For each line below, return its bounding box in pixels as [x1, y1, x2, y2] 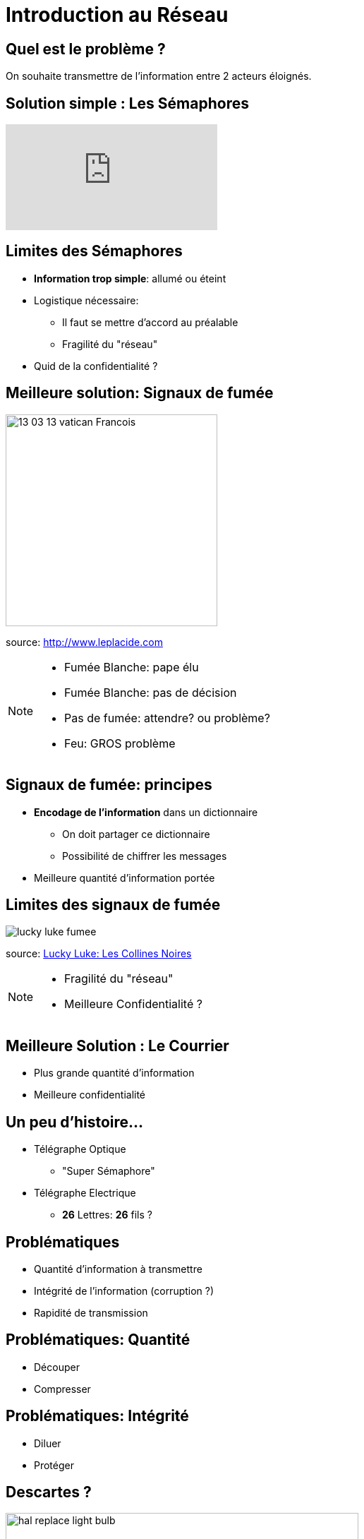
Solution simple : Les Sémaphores [6, 94, 249, 112]
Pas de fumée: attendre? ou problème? [64, 710, 270, 725]
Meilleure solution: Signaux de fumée [6, 384, 274, 402]
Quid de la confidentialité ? [34, 359, 158, 372]
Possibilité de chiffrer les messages [62, 849, 227, 862]
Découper [34, 1360, 80, 1373]
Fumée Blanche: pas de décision [64, 685, 237, 700]
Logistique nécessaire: [34, 294, 139, 306]
